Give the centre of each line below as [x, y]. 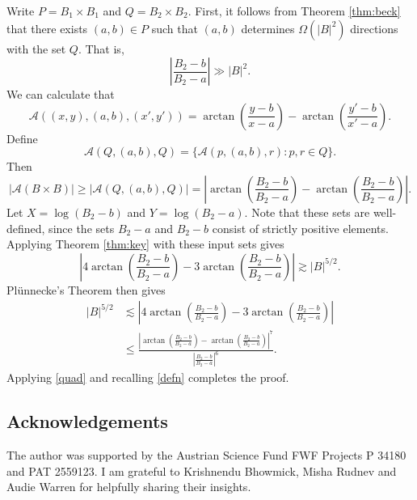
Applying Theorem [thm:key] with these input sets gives [145, 244]
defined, [26, 228]
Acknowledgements [87, 421]
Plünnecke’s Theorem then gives [86, 289]
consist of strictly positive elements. [300, 228]
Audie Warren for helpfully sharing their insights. [129, 487]
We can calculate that [61, 94]
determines [268, 28]
